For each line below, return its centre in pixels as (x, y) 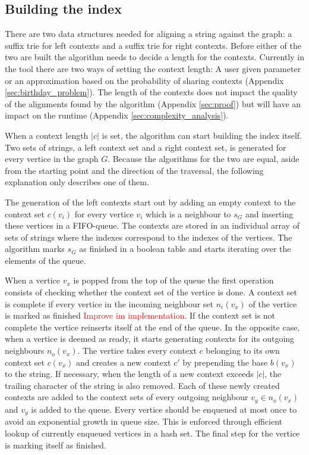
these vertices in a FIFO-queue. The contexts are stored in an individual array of (152, 225)
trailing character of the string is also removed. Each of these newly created (142, 385)
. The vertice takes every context (137, 350)
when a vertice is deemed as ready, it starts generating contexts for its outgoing (150, 339)
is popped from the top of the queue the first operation (174, 280)
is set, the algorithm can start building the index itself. (202, 135)
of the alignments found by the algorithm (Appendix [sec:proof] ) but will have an (153, 103)
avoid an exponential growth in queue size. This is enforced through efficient (144, 421)
